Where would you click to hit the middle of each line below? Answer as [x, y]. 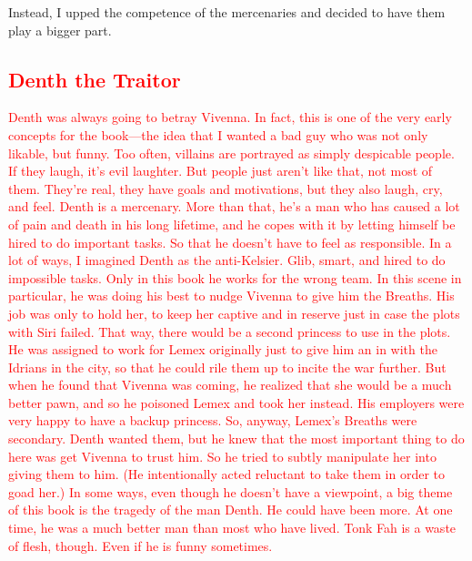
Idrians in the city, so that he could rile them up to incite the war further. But [227, 367]
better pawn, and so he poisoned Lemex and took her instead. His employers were [236, 402]
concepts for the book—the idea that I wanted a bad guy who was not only [218, 134]
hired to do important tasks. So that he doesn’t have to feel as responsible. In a [230, 242]
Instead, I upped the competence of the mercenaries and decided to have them [227, 12]
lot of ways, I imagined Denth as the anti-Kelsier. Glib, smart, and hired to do [227, 260]
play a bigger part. [60, 30]
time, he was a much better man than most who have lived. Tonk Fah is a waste [232, 528]
